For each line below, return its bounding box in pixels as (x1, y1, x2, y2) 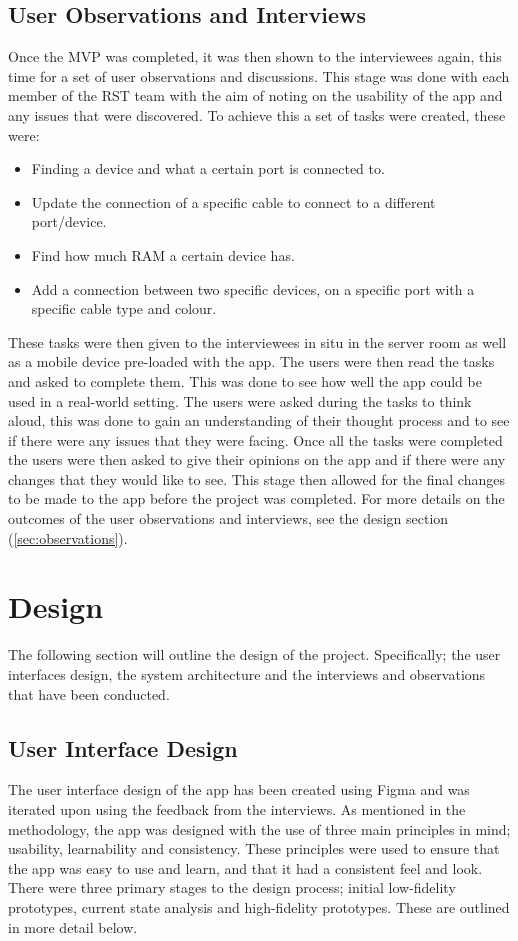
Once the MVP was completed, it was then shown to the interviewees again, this (8, 46, 502, 67)
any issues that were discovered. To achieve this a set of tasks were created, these (8, 104, 506, 125)
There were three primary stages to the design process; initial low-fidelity (8, 877, 456, 898)
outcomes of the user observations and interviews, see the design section (8, 508, 449, 529)
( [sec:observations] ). (8, 527, 128, 548)
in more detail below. (8, 916, 138, 937)
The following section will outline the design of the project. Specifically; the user (8, 644, 501, 665)
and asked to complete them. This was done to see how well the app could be (8, 370, 482, 391)
